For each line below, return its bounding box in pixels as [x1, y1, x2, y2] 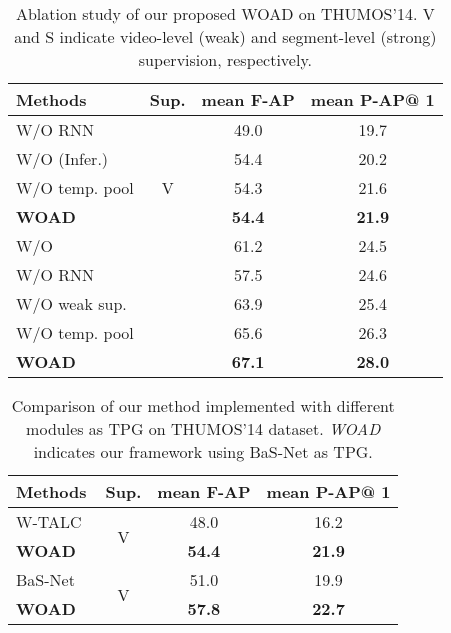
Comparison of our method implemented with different [11, 394, 395, 417]
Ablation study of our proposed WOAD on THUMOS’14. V [15, 2, 435, 25]
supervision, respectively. [138, 48, 312, 71]
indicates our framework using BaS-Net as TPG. [33, 440, 373, 463]
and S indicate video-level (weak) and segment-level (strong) [14, 25, 437, 48]
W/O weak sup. [16, 292, 127, 315]
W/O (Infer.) [16, 147, 109, 170]
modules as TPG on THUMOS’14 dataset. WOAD [26, 417, 381, 440]
